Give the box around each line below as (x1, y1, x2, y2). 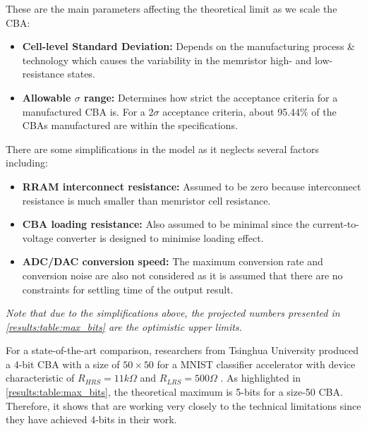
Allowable (22, 90, 71, 104)
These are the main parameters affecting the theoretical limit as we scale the (6, 1, 337, 16)
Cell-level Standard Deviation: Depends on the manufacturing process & (22, 39, 355, 54)
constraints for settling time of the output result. (22, 281, 234, 296)
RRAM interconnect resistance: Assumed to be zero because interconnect (22, 178, 361, 193)
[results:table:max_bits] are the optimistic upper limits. (6, 319, 242, 334)
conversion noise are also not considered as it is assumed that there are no (22, 267, 343, 282)
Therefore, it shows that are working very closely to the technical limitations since (6, 398, 361, 413)
